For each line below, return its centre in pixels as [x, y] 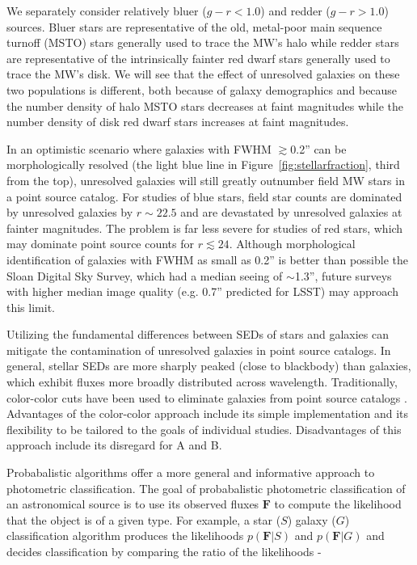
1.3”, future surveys [343, 275]
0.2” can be [318, 148]
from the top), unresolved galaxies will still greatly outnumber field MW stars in [206, 180]
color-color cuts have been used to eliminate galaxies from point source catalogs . [207, 397]
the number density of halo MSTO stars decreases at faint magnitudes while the [205, 105]
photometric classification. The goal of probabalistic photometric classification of [206, 488]
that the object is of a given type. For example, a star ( [144, 519]
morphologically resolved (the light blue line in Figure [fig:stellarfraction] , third [203, 164]
